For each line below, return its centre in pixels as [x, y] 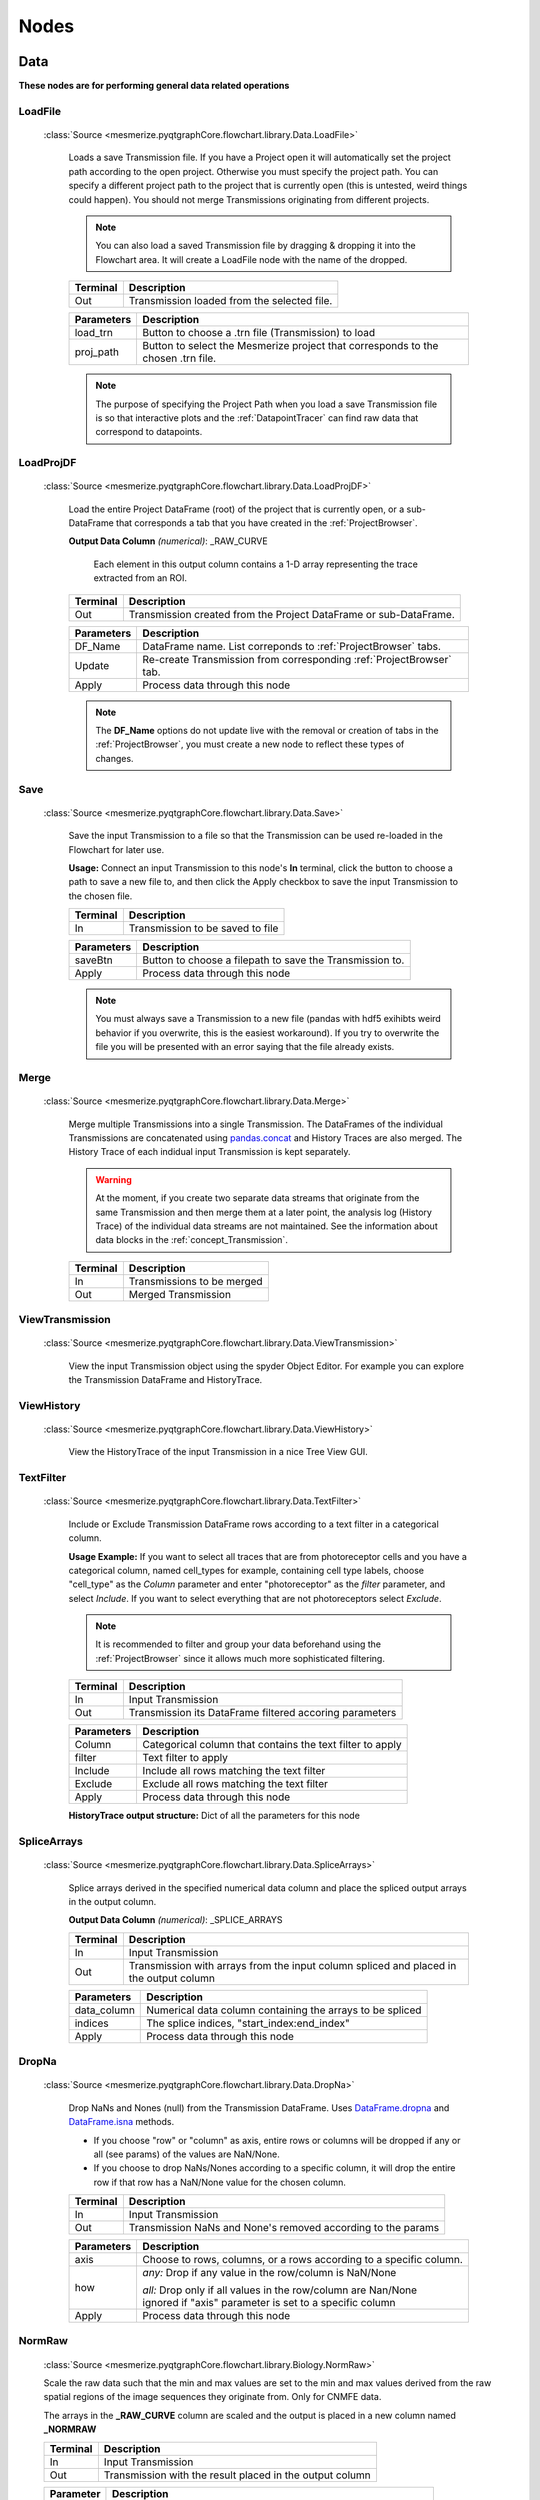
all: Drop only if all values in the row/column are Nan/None [280, 2290]
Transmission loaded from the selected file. [230, 301]
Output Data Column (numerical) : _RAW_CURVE [168, 541]
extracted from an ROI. [140, 578]
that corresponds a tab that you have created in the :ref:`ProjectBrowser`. [267, 523]
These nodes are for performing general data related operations [154, 86]
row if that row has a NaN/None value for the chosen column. [220, 2182]
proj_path [97, 352]
